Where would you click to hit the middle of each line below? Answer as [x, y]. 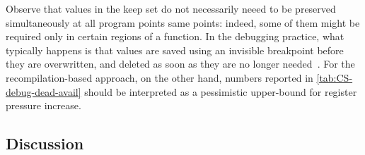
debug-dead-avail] [44, 91]
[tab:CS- [335, 77]
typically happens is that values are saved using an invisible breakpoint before [175, 50]
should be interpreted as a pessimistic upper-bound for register [221, 91]
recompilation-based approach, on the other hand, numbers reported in [160, 77]
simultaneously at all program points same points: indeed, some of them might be [183, 22]
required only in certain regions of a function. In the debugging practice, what [175, 36]
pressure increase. [44, 105]
